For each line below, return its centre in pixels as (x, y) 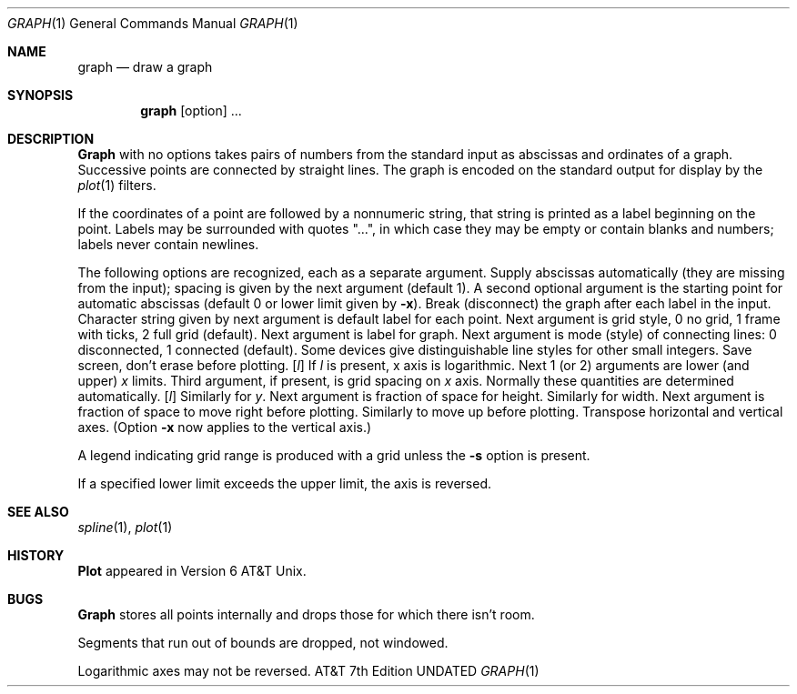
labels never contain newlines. (168, 244)
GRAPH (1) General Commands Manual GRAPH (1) (153, 23)
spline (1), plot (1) (125, 527)
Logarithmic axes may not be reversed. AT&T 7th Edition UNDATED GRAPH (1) (308, 671)
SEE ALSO (38, 512)
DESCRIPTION (51, 139)
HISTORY (36, 555)
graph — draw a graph (145, 67)
